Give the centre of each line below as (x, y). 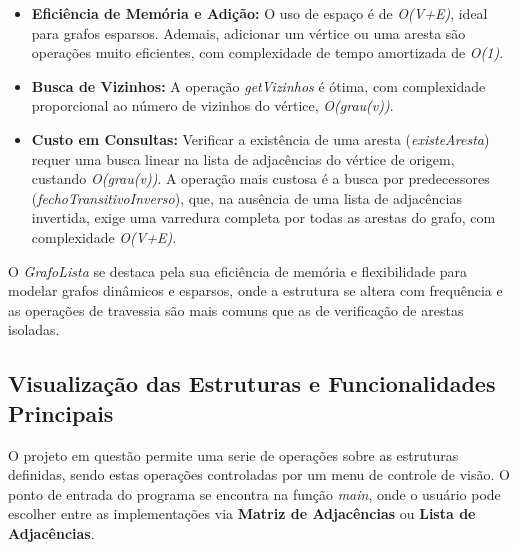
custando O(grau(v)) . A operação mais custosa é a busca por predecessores (260, 178)
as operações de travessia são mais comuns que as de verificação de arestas (236, 309)
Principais (61, 412)
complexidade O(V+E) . (104, 236)
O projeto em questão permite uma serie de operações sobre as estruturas (233, 454)
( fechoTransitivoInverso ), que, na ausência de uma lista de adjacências (246, 197)
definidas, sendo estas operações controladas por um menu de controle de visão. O (259, 474)
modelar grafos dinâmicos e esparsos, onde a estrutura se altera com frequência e (255, 290)
